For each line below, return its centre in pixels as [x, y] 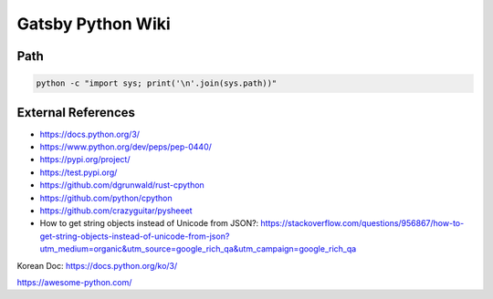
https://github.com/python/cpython [106, 198]
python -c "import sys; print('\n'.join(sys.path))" [157, 83]
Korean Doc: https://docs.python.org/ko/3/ [97, 265]
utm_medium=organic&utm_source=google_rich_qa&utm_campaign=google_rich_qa [198, 249]
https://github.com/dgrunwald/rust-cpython [122, 185]
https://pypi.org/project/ [85, 160]
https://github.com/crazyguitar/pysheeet [116, 211]
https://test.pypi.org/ [79, 172]
